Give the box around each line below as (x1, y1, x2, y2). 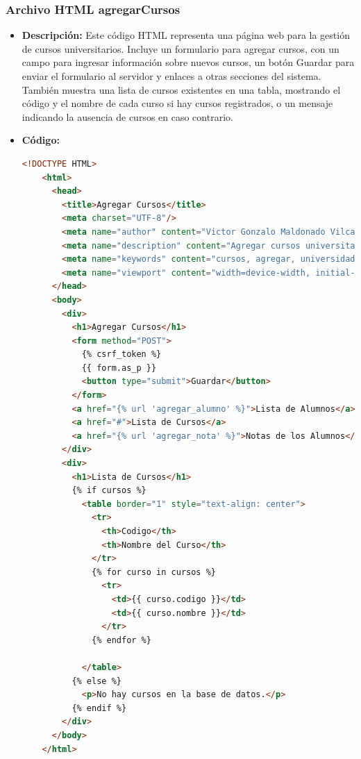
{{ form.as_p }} (81, 362, 157, 373)
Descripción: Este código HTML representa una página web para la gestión (22, 28, 350, 42)
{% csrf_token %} (81, 349, 162, 360)
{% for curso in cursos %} (92, 567, 216, 577)
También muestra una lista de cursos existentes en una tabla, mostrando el (22, 82, 341, 97)
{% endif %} (72, 703, 127, 713)
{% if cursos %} (72, 485, 146, 496)
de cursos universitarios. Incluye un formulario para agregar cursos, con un (22, 41, 339, 56)
